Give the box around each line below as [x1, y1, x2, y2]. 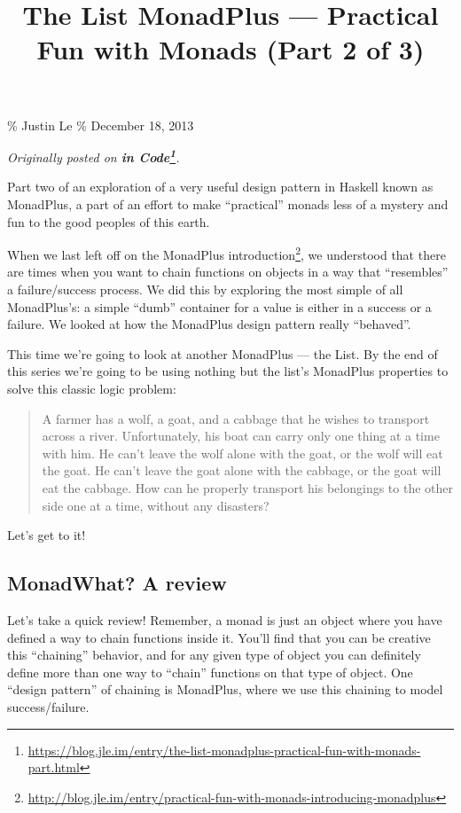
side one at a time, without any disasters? [42, 496, 270, 514]
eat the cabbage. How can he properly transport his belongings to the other [42, 478, 454, 496]
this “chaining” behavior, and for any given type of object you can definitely [7, 645, 421, 664]
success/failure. [7, 697, 90, 715]
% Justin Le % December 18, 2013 [7, 115, 194, 134]
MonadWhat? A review [7, 569, 227, 597]
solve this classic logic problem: [7, 379, 176, 397]
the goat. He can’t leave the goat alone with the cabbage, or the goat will [42, 461, 441, 480]
